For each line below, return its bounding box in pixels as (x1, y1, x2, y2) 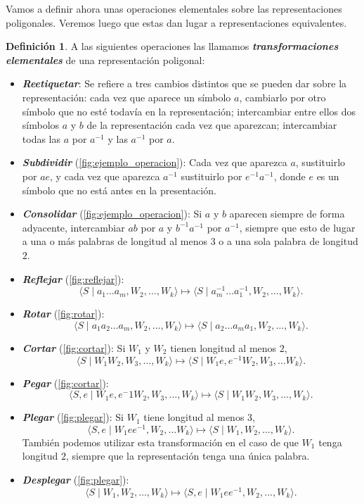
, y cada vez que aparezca (50, 168, 160, 183)
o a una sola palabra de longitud (219, 234, 358, 248)
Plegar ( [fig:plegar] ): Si (22, 410, 124, 424)
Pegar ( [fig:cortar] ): (22, 375, 109, 390)
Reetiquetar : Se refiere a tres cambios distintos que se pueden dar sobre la (22, 76, 347, 91)
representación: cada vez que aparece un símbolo (22, 89, 231, 104)
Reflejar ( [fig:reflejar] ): (22, 271, 124, 286)
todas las (22, 131, 61, 146)
